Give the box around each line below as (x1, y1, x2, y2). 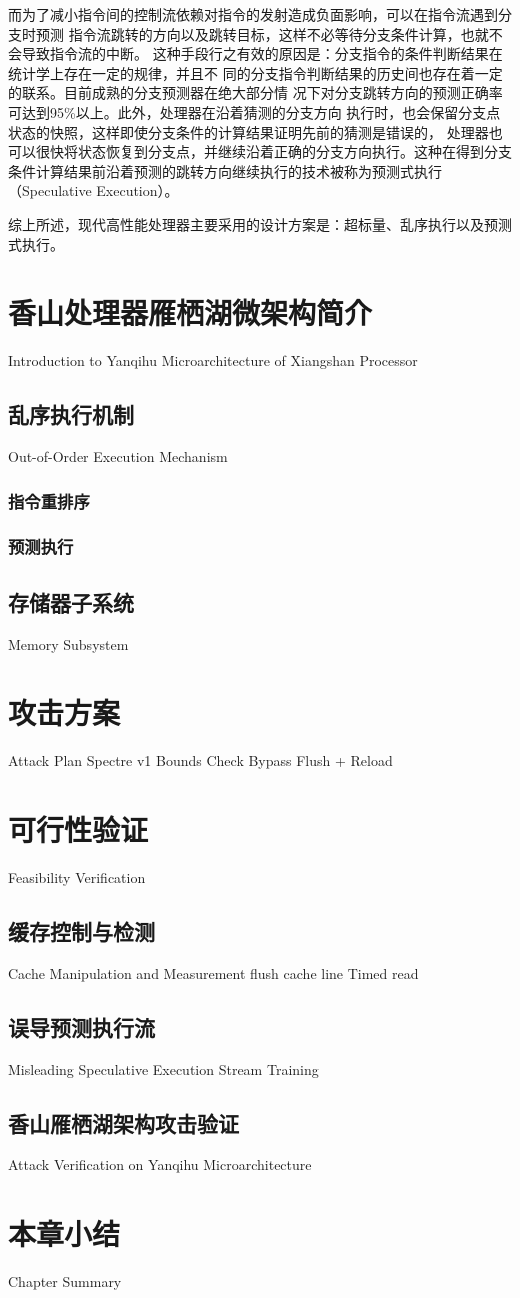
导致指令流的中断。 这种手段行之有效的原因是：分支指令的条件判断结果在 (21, 43, 503, 64)
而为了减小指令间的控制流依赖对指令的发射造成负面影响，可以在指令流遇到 (8, 4, 498, 24)
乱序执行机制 (8, 399, 134, 430)
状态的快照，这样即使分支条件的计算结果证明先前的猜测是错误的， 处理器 (8, 121, 489, 142)
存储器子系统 (8, 586, 134, 617)
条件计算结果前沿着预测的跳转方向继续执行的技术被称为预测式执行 (8, 160, 442, 181)
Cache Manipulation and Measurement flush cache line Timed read (8, 962, 419, 983)
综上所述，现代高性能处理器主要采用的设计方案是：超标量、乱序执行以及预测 (8, 213, 512, 234)
